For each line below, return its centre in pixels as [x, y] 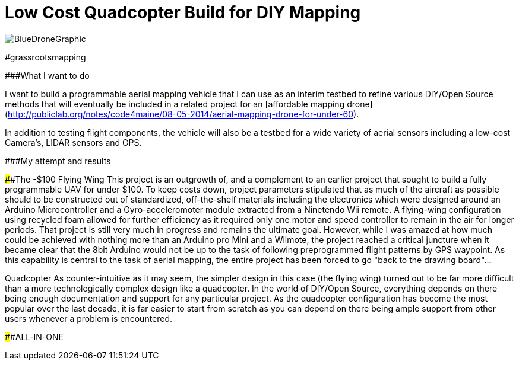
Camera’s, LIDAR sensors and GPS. [73, 142]
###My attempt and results [58, 161]
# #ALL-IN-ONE [34, 337]
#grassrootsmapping [45, 57]
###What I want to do [47, 75]
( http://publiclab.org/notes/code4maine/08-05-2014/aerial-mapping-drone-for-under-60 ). [182, 114]
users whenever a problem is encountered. [89, 318]
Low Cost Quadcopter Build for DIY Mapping [183, 12]
